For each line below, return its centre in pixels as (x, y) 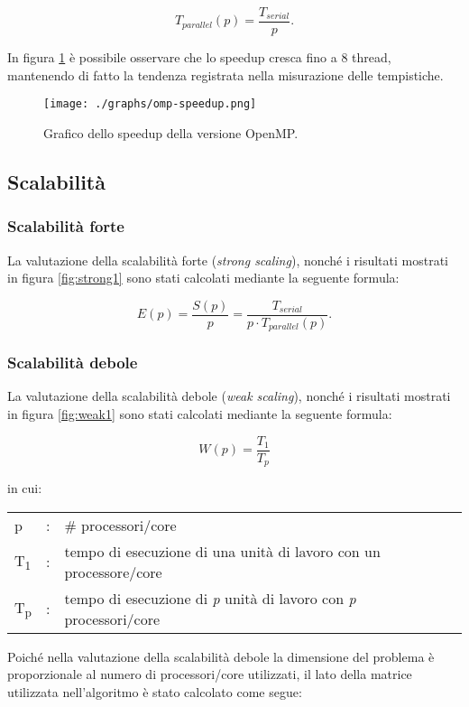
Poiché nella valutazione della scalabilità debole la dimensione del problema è (221, 656)
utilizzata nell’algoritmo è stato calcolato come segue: (155, 691)
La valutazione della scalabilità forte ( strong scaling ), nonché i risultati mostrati (228, 260)
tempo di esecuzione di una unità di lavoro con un (222, 551)
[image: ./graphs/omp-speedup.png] (150, 104)
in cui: (25, 488)
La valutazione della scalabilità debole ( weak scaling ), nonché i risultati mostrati (229, 396)
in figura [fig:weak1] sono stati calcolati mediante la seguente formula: (200, 414)
